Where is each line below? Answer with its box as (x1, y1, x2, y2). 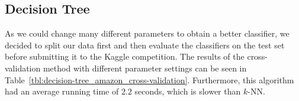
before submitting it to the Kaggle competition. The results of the (5, 50, 245, 63)
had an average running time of (5, 85, 119, 97)
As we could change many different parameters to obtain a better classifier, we (5, 27, 290, 40)
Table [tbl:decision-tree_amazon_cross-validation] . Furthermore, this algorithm (5, 73, 294, 86)
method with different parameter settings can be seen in (43, 61, 247, 74)
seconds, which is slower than (134, 85, 241, 97)
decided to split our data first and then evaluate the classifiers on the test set (5, 38, 285, 51)
